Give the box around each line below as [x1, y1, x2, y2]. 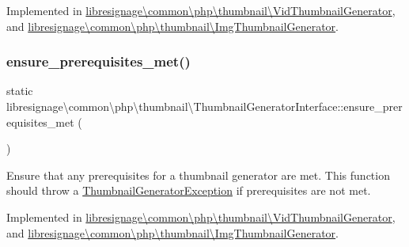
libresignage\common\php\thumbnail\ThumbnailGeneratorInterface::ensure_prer [6, 98, 403, 114]
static [6, 82, 33, 99]
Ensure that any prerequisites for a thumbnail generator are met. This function [6, 166, 390, 183]
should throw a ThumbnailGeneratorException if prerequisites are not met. [6, 182, 371, 199]
